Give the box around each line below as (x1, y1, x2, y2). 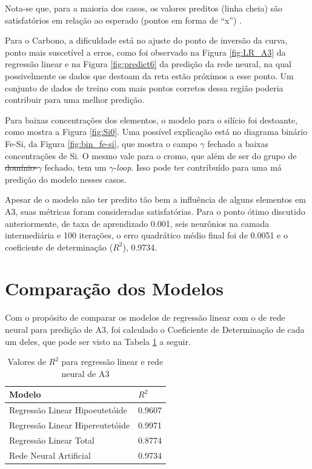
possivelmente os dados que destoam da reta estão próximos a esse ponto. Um (5, 69, 294, 82)
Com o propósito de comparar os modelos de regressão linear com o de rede (5, 311, 285, 324)
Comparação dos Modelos (5, 276, 224, 301)
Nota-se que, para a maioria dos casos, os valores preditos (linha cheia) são (5, 2, 283, 14)
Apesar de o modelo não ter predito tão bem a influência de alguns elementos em (5, 193, 306, 206)
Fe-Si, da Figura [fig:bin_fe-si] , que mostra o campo (5, 137, 197, 149)
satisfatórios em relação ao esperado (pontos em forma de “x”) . (5, 13, 242, 26)
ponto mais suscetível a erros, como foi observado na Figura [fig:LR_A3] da (5, 45, 286, 58)
